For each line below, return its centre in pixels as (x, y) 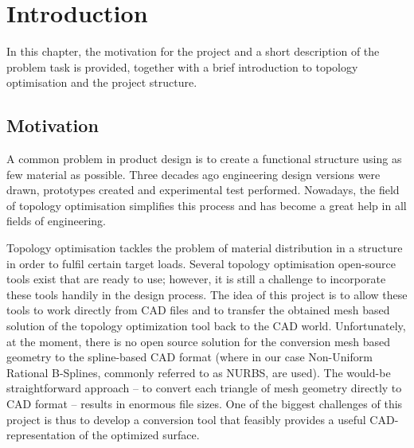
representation (41, 435)
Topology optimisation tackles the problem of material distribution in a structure (205, 248)
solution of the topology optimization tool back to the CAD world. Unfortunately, (206, 326)
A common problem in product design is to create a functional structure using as (204, 159)
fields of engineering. (56, 221)
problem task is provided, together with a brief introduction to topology (182, 66)
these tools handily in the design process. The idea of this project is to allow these (207, 294)
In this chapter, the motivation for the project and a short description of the (193, 51)
